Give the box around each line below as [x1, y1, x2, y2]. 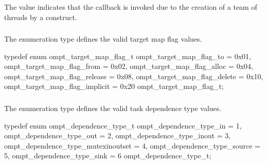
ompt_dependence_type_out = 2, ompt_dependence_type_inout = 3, [4, 130, 231, 141]
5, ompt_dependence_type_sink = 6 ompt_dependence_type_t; [4, 150, 211, 161]
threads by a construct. [4, 11, 77, 22]
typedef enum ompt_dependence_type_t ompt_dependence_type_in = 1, [4, 120, 242, 131]
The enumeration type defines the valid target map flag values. [4, 33, 202, 44]
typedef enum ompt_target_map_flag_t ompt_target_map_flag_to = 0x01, [4, 50, 251, 61]
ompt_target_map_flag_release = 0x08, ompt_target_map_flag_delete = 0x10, [4, 70, 263, 81]
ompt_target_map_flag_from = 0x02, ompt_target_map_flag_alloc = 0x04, [4, 61, 253, 71]
